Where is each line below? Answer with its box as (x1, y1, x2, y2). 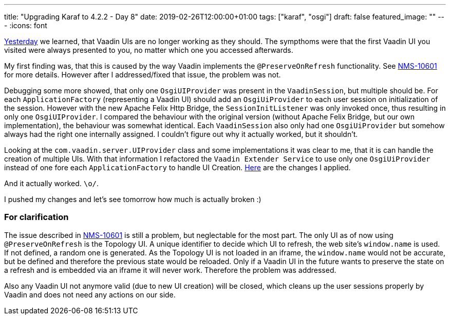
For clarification (4, 212, 69, 223)
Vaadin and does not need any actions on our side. (4, 290, 176, 299)
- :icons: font (4, 21, 47, 30)
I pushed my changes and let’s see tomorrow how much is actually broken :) (4, 195, 261, 204)
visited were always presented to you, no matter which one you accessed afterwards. (4, 46, 293, 54)
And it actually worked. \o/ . (4, 179, 99, 188)
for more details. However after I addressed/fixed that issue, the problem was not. (4, 70, 281, 79)
